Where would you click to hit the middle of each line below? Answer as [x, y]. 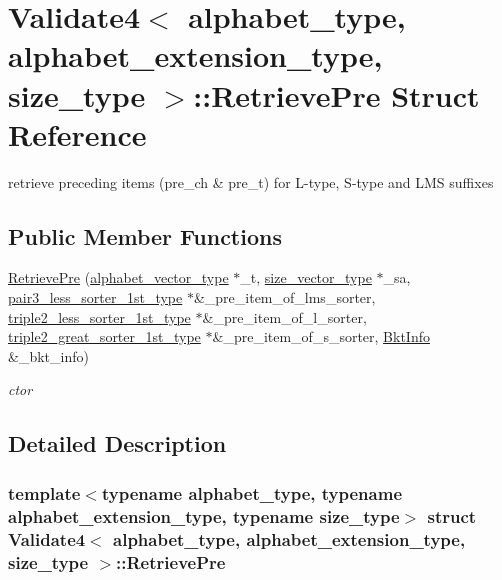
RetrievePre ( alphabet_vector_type [118, 277]
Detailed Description [117, 443]
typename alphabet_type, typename [251, 492]
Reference [77, 133]
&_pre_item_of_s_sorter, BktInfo [321, 336]
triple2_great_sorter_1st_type [104, 336]
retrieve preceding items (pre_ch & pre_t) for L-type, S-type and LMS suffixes [251, 181]
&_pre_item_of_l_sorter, [284, 316]
